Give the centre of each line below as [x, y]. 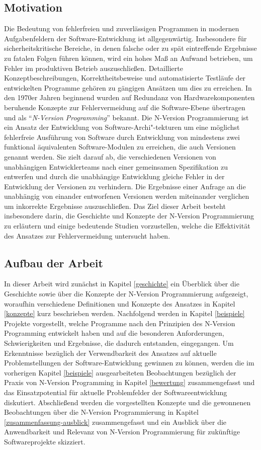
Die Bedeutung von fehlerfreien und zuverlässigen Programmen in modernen [122, 28]
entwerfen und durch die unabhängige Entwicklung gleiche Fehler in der [114, 176]
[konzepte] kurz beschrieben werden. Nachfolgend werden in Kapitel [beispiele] [124, 313]
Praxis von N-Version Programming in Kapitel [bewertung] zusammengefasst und [129, 382]
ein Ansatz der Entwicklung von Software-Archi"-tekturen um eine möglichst [122, 127]
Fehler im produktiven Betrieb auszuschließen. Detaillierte [94, 68]
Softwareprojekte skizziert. [45, 441]
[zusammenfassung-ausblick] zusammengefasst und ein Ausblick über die [115, 422]
